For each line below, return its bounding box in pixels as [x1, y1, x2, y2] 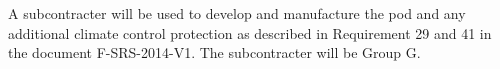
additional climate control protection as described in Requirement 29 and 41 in [8, 22, 492, 43]
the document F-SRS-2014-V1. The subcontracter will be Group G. [8, 42, 421, 63]
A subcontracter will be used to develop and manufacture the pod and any [8, 3, 466, 23]
